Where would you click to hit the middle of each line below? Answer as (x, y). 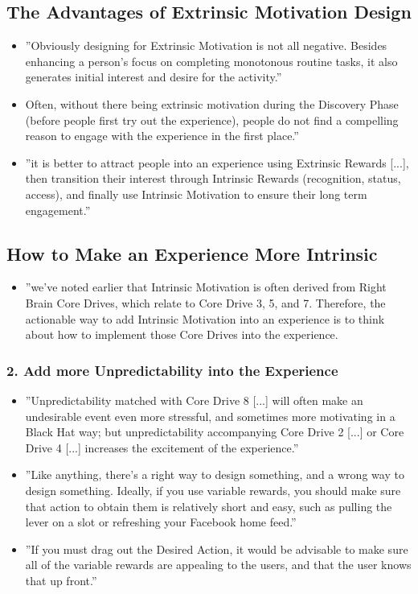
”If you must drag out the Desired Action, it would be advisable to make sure (217, 549)
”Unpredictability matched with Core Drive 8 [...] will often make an (194, 400)
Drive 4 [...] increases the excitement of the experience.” (162, 447)
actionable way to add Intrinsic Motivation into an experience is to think (205, 318)
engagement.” (58, 210)
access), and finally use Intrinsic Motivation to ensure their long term (196, 194)
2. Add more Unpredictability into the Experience (172, 370)
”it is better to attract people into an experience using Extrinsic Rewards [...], (217, 162)
